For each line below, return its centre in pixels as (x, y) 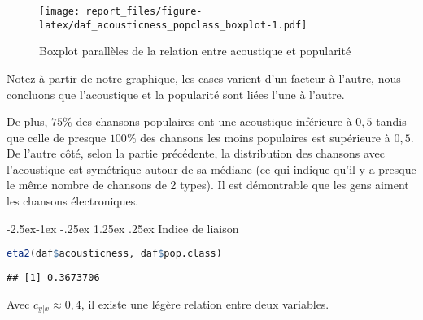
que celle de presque (57, 137)
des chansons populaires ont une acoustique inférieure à (214, 121)
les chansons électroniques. (73, 201)
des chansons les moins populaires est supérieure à (265, 137)
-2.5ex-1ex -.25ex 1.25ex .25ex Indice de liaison (123, 228)
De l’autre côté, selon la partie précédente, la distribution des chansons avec (196, 153)
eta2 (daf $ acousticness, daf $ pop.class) (114, 254)
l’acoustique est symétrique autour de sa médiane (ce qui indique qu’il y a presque (211, 169)
